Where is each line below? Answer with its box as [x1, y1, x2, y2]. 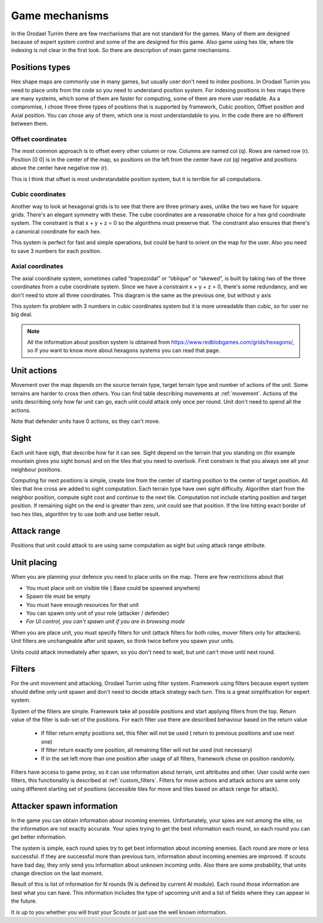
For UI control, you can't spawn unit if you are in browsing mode [26, 618, 185, 625]
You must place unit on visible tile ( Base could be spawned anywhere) [26, 584, 200, 591]
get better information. [11, 834, 67, 841]
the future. [11, 897, 37, 905]
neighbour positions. [11, 465, 62, 473]
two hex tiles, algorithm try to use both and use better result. [11, 510, 160, 518]
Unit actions [11, 366, 57, 376]
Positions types [11, 62, 71, 73]
